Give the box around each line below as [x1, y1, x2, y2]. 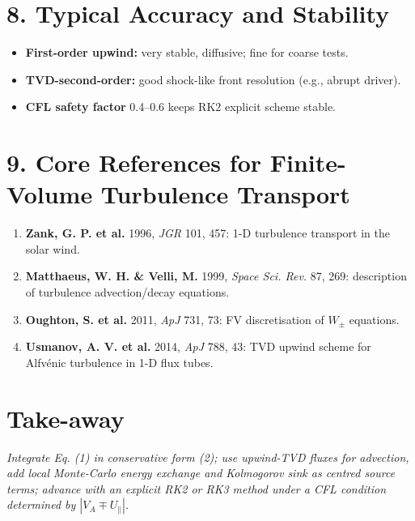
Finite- [269, 146, 346, 179]
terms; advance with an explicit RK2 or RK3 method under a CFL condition [6, 480, 387, 497]
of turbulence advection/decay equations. [25, 284, 230, 300]
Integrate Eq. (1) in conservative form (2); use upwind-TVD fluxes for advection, [6, 448, 409, 465]
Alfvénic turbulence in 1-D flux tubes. [25, 353, 214, 370]
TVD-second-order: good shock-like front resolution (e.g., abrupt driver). [25, 70, 401, 88]
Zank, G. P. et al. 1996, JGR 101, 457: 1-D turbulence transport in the [25, 224, 390, 241]
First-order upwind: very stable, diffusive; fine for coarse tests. [25, 44, 349, 61]
